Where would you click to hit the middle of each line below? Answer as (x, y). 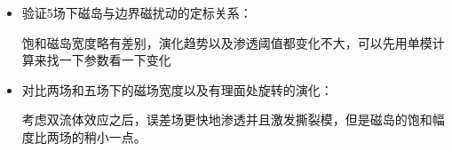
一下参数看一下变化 (115, 60)
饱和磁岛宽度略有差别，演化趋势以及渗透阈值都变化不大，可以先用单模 (227, 42)
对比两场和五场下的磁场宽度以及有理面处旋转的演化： (177, 89)
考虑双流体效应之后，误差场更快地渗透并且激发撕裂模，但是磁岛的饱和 (227, 119)
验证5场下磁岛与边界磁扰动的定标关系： (137, 12)
